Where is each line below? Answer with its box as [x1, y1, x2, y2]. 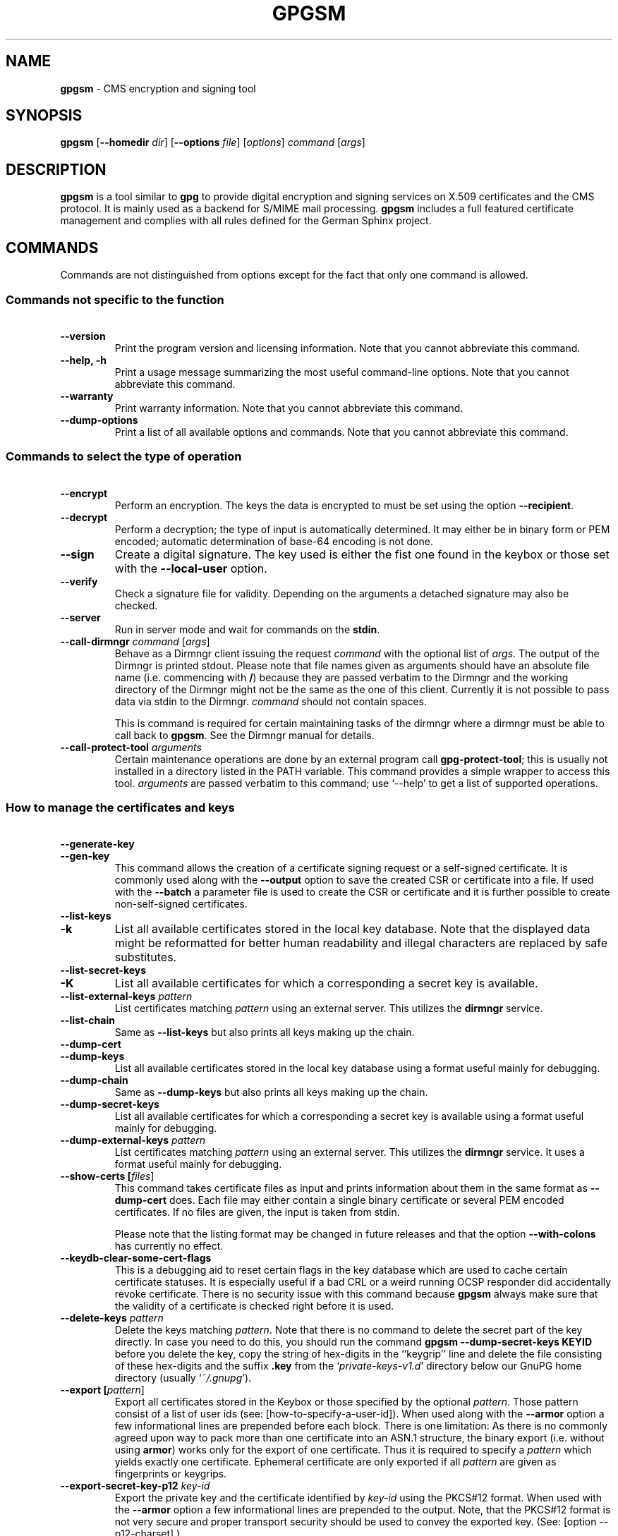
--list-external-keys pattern [60, 990, 193, 1003]
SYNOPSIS [6, 106, 83, 125]
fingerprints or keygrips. [114, 1468, 227, 1480]
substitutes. [114, 950, 177, 965]
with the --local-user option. [114, 561, 267, 575]
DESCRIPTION [6, 160, 107, 178]
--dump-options [60, 413, 138, 426]
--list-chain [60, 1014, 115, 1027]
